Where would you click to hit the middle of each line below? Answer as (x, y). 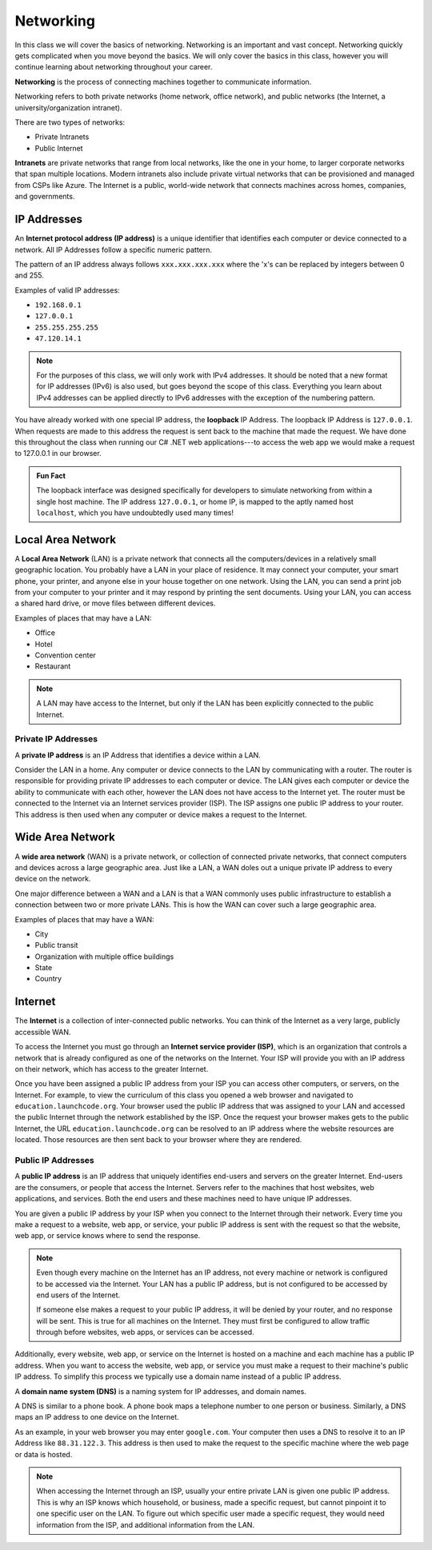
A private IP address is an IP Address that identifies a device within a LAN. (138, 755)
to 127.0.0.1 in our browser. (58, 453)
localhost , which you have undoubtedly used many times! (135, 513)
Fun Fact (51, 475)
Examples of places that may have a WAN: (85, 919)
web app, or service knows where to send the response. (108, 1236)
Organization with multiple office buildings (104, 957)
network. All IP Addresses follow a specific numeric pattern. (113, 250)
